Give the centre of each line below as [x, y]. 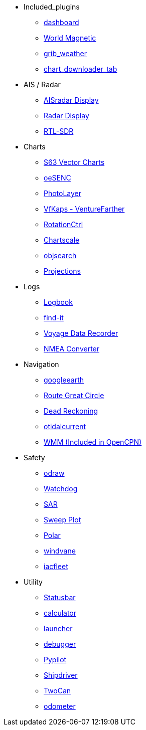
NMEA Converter [72, 349]
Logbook [58, 302]
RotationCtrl [63, 224]
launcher [58, 628]
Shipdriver [61, 675]
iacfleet [56, 566]
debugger [60, 644]
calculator [60, 613]
